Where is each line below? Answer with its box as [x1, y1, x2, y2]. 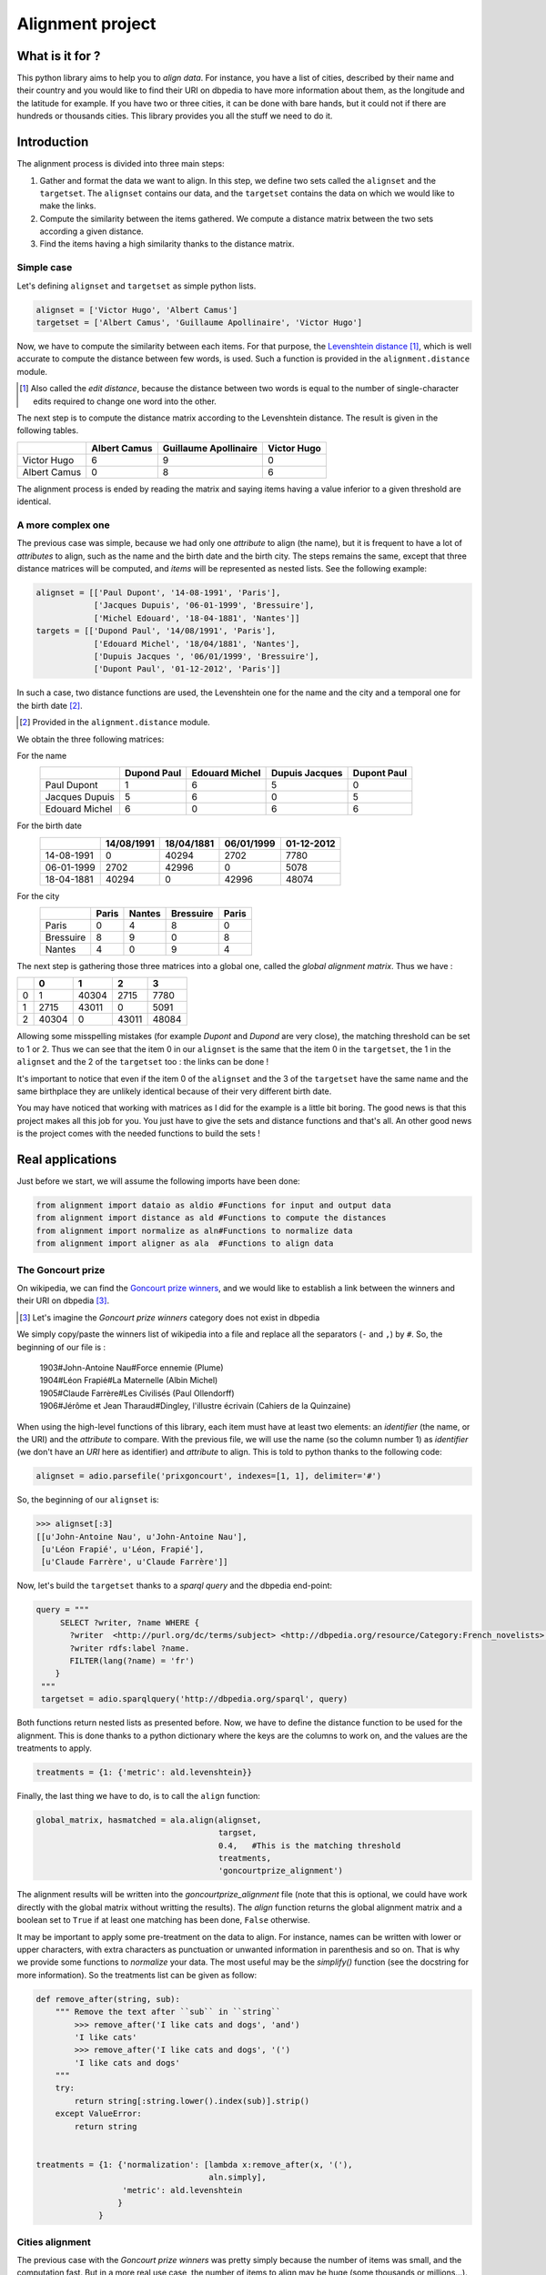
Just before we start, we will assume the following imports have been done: [16, 1176, 300, 1187]
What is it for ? [16, 48, 101, 64]
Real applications [16, 1152, 117, 1168]
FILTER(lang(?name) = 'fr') [69, 1655, 195, 1665]
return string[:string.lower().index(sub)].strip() [74, 2096, 310, 2106]
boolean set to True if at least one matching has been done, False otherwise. [16, 1915, 311, 1926]
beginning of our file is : [16, 1341, 106, 1352]
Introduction [16, 135, 89, 150]
